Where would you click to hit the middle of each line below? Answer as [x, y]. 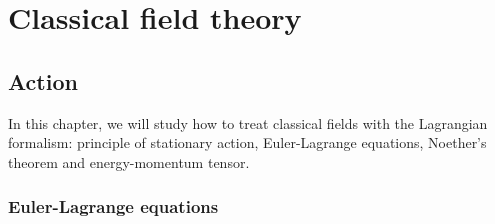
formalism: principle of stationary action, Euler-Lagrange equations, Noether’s [247, 142]
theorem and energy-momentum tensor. [129, 161]
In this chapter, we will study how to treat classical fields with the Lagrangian [248, 122]
